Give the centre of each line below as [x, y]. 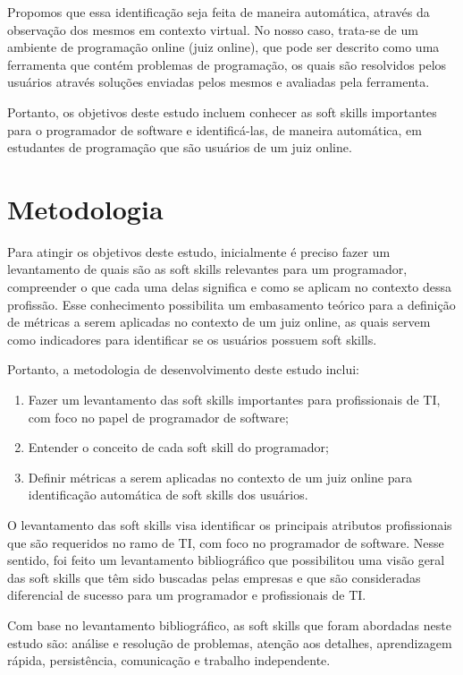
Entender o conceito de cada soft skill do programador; [178, 447]
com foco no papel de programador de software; [158, 417]
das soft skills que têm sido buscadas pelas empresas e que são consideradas [214, 577]
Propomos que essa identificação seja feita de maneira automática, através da [219, 12]
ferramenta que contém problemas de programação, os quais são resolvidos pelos [227, 64]
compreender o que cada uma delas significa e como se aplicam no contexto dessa [229, 287]
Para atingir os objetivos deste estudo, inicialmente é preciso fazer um [199, 251]
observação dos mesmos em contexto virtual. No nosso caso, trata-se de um [213, 29]
